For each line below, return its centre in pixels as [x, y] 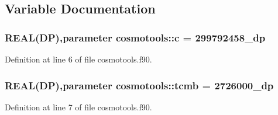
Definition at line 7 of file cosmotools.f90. [78, 107]
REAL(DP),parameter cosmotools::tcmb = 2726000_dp [139, 85]
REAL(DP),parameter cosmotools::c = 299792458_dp [135, 37]
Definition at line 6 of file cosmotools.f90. [78, 59]
